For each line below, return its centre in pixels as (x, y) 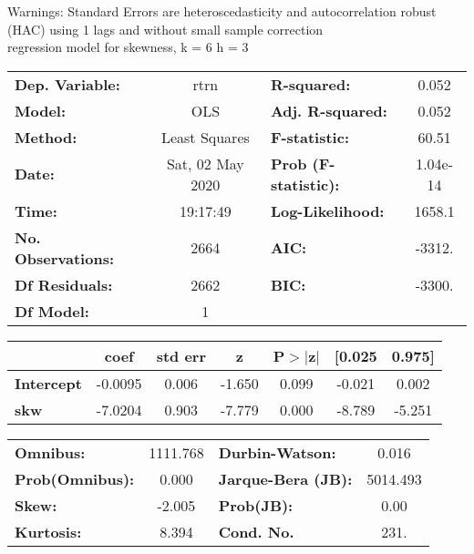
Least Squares (205, 137)
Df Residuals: (64, 284)
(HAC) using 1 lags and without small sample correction (165, 29)
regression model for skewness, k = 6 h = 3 (128, 47)
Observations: (65, 258)
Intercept (48, 383)
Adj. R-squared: (329, 110)
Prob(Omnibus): (75, 478)
